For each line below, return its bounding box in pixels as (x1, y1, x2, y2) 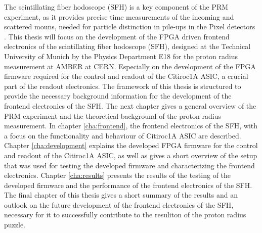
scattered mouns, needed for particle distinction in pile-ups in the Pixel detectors (4, 21, 255, 32)
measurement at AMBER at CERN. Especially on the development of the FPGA (4, 61, 256, 71)
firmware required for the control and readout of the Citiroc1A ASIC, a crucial (4, 71, 248, 81)
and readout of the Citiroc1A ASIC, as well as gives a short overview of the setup (4, 150, 257, 160)
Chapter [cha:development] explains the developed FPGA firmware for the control (4, 140, 258, 151)
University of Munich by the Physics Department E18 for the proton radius (4, 51, 238, 61)
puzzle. (4, 219, 25, 230)
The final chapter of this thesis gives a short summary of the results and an (4, 190, 238, 200)
